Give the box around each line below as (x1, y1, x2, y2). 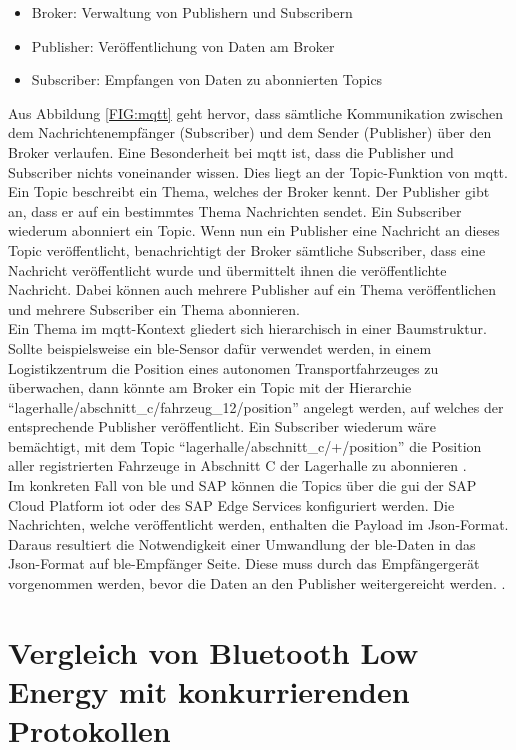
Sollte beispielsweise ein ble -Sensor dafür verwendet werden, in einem (8, 337, 432, 358)
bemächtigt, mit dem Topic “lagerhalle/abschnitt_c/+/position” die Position (8, 435, 482, 456)
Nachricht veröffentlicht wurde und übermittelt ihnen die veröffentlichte (8, 259, 447, 280)
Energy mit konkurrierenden (8, 671, 410, 711)
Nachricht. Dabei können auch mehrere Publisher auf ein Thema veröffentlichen (8, 279, 496, 300)
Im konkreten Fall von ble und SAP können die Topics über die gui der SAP (8, 475, 477, 496)
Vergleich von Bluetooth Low (8, 631, 419, 672)
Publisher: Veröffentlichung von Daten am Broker (31, 35, 335, 56)
